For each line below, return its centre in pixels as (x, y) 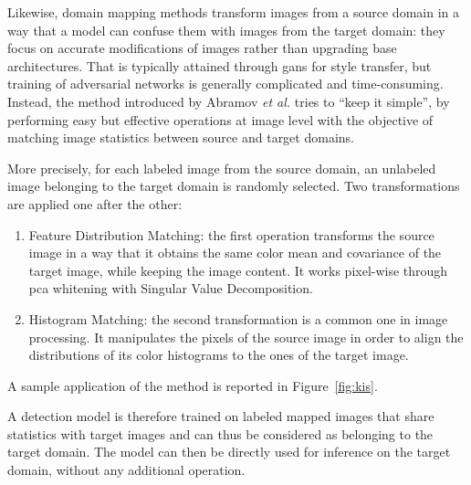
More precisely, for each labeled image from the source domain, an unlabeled (222, 168)
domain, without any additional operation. (126, 470)
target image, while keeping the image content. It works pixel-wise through (238, 270)
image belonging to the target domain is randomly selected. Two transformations (234, 186)
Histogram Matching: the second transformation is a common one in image (238, 318)
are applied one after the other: (95, 203)
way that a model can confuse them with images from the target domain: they (226, 30)
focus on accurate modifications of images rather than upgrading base (202, 48)
